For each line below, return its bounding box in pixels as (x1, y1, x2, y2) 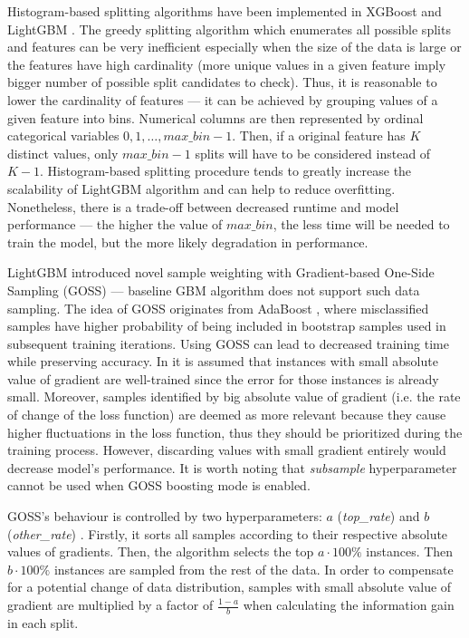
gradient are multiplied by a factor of (7, 595, 214, 614)
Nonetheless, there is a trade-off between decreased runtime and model (7, 197, 399, 216)
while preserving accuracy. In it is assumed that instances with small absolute (7, 352, 438, 371)
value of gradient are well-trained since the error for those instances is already (7, 369, 439, 388)
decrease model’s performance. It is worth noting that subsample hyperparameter (7, 458, 457, 477)
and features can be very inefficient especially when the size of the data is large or (7, 37, 462, 56)
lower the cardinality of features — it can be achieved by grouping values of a (7, 90, 438, 109)
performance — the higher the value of (7, 215, 223, 234)
